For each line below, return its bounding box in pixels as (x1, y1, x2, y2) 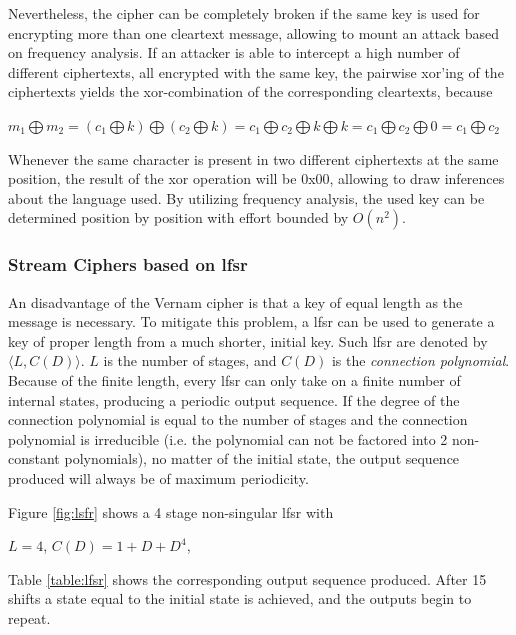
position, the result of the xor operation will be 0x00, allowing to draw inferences (8, 168, 505, 189)
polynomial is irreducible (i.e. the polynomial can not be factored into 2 (8, 428, 448, 449)
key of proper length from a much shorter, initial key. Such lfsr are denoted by (8, 330, 488, 351)
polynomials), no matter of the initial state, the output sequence (64, 448, 460, 469)
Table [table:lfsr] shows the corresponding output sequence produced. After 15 (8, 568, 487, 589)
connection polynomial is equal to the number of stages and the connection (8, 409, 468, 430)
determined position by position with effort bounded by (8, 207, 349, 228)
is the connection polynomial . (331, 350, 510, 371)
